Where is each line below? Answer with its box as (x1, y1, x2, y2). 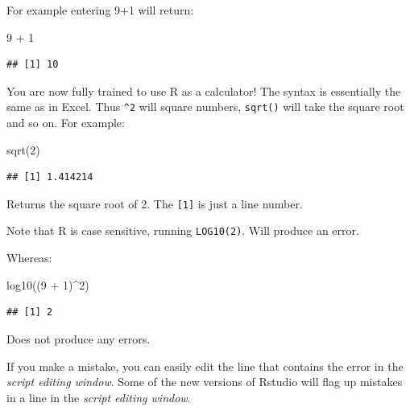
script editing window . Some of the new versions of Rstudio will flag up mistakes (6, 373, 403, 390)
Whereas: (6, 249, 52, 266)
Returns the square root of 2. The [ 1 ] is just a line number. (6, 195, 303, 212)
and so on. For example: (6, 114, 125, 131)
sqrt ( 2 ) (6, 141, 40, 158)
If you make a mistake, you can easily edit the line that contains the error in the (6, 357, 404, 374)
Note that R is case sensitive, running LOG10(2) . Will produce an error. (6, 222, 359, 239)
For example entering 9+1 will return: (6, 2, 194, 18)
